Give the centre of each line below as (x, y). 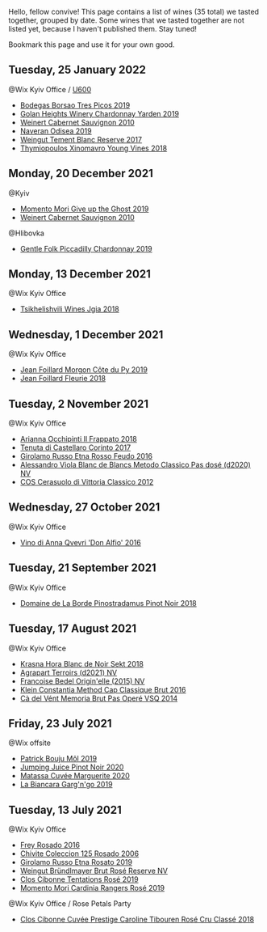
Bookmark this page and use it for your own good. (92, 44)
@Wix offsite (29, 743)
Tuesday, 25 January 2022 (77, 70)
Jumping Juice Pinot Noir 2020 (72, 767)
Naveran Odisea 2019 (56, 131)
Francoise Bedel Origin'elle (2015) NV (82, 681)
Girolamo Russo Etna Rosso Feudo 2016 (86, 456)
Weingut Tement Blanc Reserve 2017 (81, 139)
